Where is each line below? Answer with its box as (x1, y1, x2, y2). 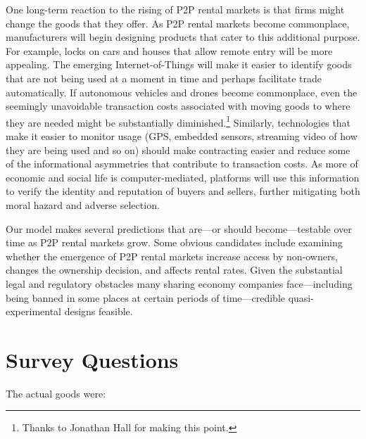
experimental (6, 304, 61, 319)
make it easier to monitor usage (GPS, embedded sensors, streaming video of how (6, 129, 358, 143)
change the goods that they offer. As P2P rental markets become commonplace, (6, 15, 350, 30)
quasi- (288, 290, 314, 305)
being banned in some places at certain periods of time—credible (6, 290, 286, 305)
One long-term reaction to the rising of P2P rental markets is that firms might (6, 2, 345, 16)
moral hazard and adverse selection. (6, 197, 160, 212)
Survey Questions (6, 345, 179, 374)
